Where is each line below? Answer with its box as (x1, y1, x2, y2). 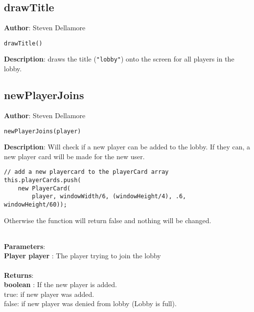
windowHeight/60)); (4, 201, 67, 208)
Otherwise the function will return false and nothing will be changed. (4, 215, 211, 225)
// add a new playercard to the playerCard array (4, 168, 169, 176)
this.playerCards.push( (4, 177, 81, 184)
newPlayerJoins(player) (4, 127, 81, 135)
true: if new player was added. (4, 289, 94, 299)
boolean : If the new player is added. (4, 279, 117, 290)
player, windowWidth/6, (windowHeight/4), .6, (32, 193, 186, 200)
